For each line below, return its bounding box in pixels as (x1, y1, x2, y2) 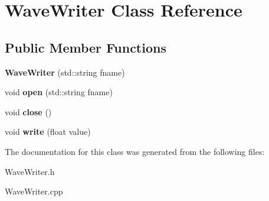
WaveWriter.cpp (5, 185, 63, 197)
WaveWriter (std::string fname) (5, 66, 125, 78)
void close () (5, 105, 52, 118)
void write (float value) (5, 125, 91, 138)
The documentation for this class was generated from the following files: (5, 145, 265, 157)
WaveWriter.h (5, 165, 55, 177)
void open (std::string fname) (5, 86, 113, 98)
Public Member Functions (5, 38, 166, 56)
